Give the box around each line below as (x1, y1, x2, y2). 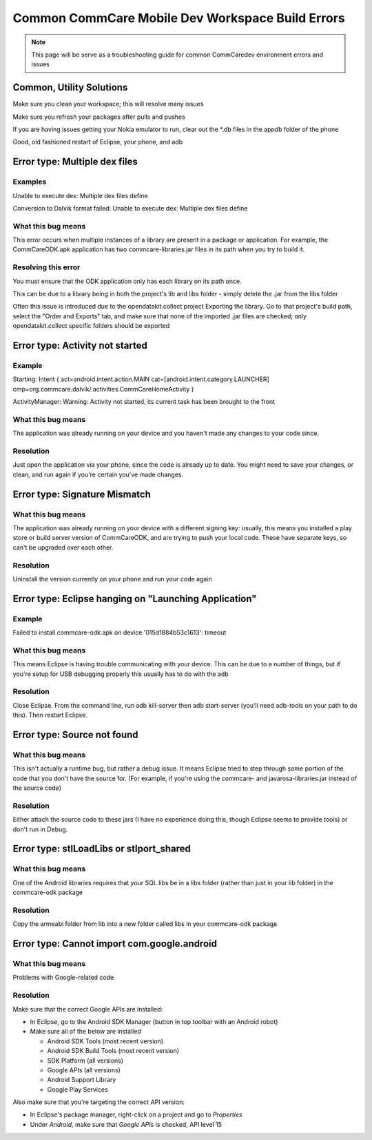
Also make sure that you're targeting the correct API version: (12, 1098, 185, 1106)
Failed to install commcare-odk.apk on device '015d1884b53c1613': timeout (12, 628, 227, 637)
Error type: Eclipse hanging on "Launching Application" (12, 592, 257, 604)
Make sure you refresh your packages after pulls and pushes (12, 113, 185, 121)
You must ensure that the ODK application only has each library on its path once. (12, 277, 242, 285)
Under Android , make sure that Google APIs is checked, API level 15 (30, 1120, 222, 1128)
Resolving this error (12, 262, 81, 272)
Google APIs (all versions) (47, 1065, 121, 1074)
